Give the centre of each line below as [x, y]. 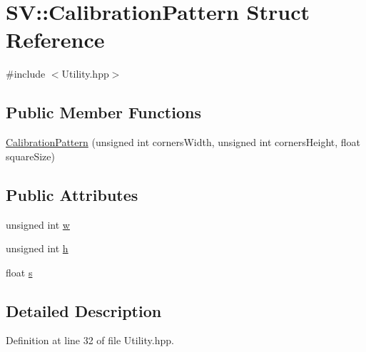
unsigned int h [37, 248]
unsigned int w [38, 224]
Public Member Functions [103, 112]
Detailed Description [84, 310]
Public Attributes [72, 194]
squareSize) [30, 156]
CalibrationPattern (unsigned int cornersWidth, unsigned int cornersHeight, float [183, 142]
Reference [55, 40]
